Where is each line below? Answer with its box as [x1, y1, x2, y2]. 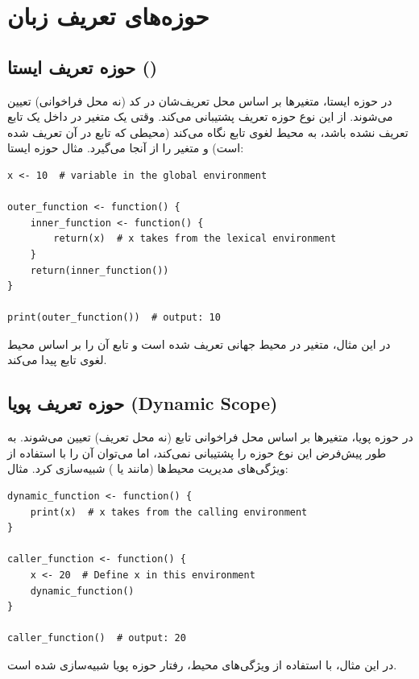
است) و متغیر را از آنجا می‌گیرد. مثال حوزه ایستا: [7, 139, 244, 156]
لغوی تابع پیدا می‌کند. [7, 351, 107, 368]
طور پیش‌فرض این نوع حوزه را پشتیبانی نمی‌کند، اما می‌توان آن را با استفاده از [7, 444, 387, 461]
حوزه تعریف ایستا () [7, 54, 158, 79]
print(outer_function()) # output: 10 [7, 312, 221, 324]
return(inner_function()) [30, 264, 169, 276]
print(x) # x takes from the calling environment [30, 506, 308, 518]
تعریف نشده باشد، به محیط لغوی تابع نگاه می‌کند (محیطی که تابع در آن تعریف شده [7, 123, 409, 140]
